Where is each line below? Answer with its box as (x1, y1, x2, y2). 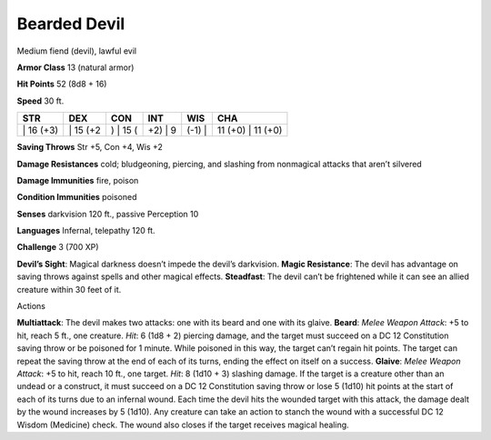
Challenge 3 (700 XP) (16, 242, 99, 253)
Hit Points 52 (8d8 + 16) (16, 78, 107, 90)
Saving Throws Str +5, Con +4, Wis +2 (16, 142, 164, 153)
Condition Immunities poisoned (16, 192, 137, 203)
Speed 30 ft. (16, 95, 65, 106)
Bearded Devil (16, 14, 125, 34)
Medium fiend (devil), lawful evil (16, 45, 136, 56)
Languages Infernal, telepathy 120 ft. (16, 225, 155, 236)
